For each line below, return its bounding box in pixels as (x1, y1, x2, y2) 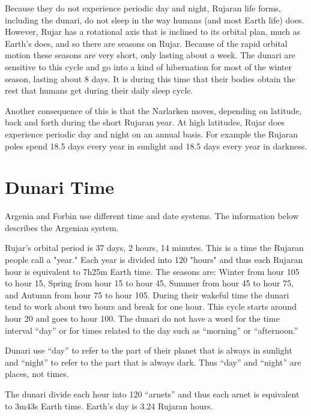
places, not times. (5, 367, 69, 380)
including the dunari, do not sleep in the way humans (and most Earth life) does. (5, 13, 304, 26)
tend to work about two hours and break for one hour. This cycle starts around (5, 300, 297, 313)
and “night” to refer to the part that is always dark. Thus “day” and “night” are (5, 355, 301, 368)
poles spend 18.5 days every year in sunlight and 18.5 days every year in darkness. (5, 139, 307, 152)
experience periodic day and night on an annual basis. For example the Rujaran (5, 127, 298, 140)
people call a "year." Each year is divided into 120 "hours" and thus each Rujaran (5, 253, 303, 266)
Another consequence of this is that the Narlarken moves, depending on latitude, (5, 104, 302, 116)
